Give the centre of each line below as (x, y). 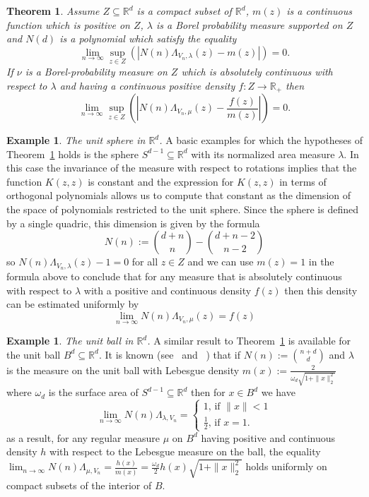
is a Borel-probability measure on (96, 71)
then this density (321, 290)
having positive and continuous (268, 437)
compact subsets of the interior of (79, 485)
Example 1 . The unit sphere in (76, 140)
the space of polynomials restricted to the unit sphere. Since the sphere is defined (182, 209)
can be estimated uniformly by (73, 304)
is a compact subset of (184, 11)
